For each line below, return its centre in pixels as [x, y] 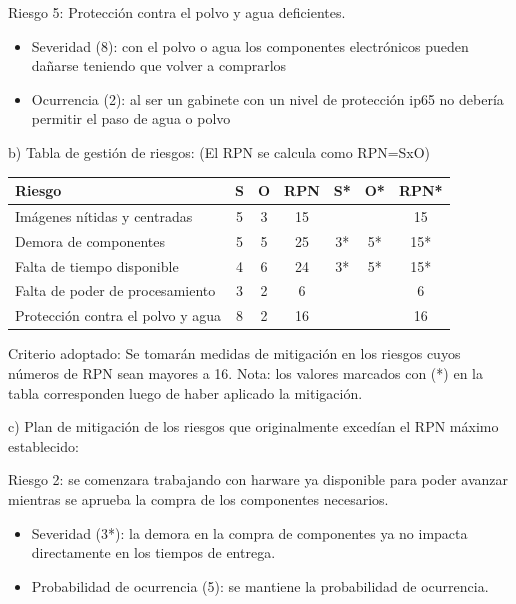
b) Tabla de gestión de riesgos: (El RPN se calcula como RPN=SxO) [219, 151]
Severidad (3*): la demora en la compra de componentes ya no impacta [249, 532]
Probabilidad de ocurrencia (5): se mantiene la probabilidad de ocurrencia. [260, 585]
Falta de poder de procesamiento [115, 290]
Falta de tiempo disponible [97, 265]
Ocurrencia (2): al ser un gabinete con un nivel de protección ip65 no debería [267, 98]
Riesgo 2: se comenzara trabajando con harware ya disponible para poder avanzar [258, 479]
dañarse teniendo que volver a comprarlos [159, 65]
